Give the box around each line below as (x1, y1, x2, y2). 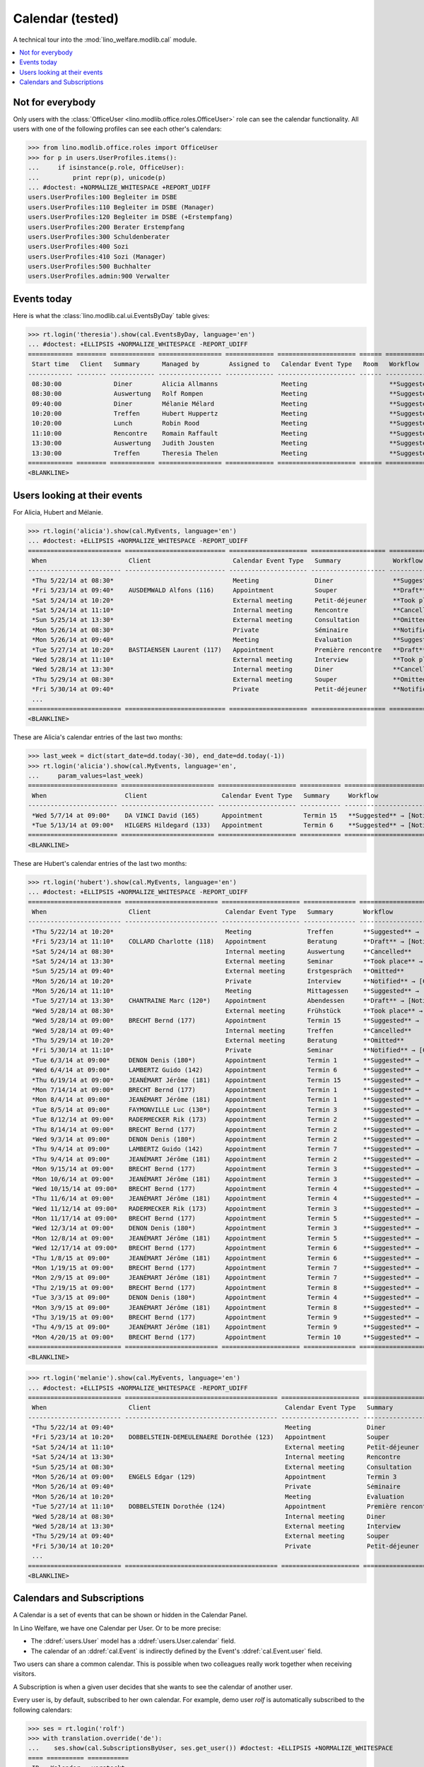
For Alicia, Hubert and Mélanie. (13, 507, 103, 516)
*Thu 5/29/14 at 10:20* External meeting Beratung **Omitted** (32, 1036, 404, 1045)
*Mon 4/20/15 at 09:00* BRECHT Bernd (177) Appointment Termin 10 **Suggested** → (32, 1333, 420, 1341)
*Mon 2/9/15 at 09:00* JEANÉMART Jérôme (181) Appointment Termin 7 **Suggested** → (32, 1274, 420, 1282)
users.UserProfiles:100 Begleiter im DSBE (28, 193, 177, 201)
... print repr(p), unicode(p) (28, 173, 166, 182)
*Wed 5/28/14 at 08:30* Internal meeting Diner (32, 1513, 386, 1520)
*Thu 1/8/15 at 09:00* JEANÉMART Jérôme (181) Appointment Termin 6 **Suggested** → (32, 1254, 420, 1262)
